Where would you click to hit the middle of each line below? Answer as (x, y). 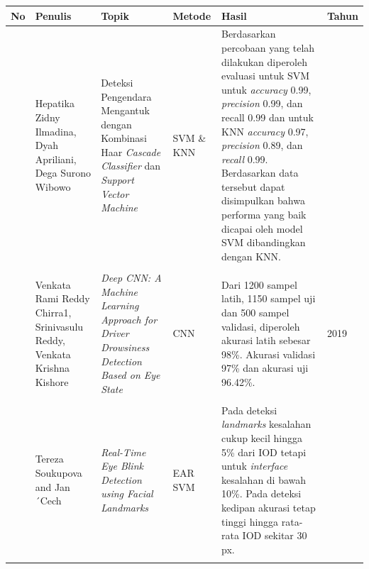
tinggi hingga (250, 521)
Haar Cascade (131, 151)
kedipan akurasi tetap (268, 507)
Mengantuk (125, 110)
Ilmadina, (56, 131)
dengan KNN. (251, 256)
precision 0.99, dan (262, 103)
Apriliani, (56, 159)
